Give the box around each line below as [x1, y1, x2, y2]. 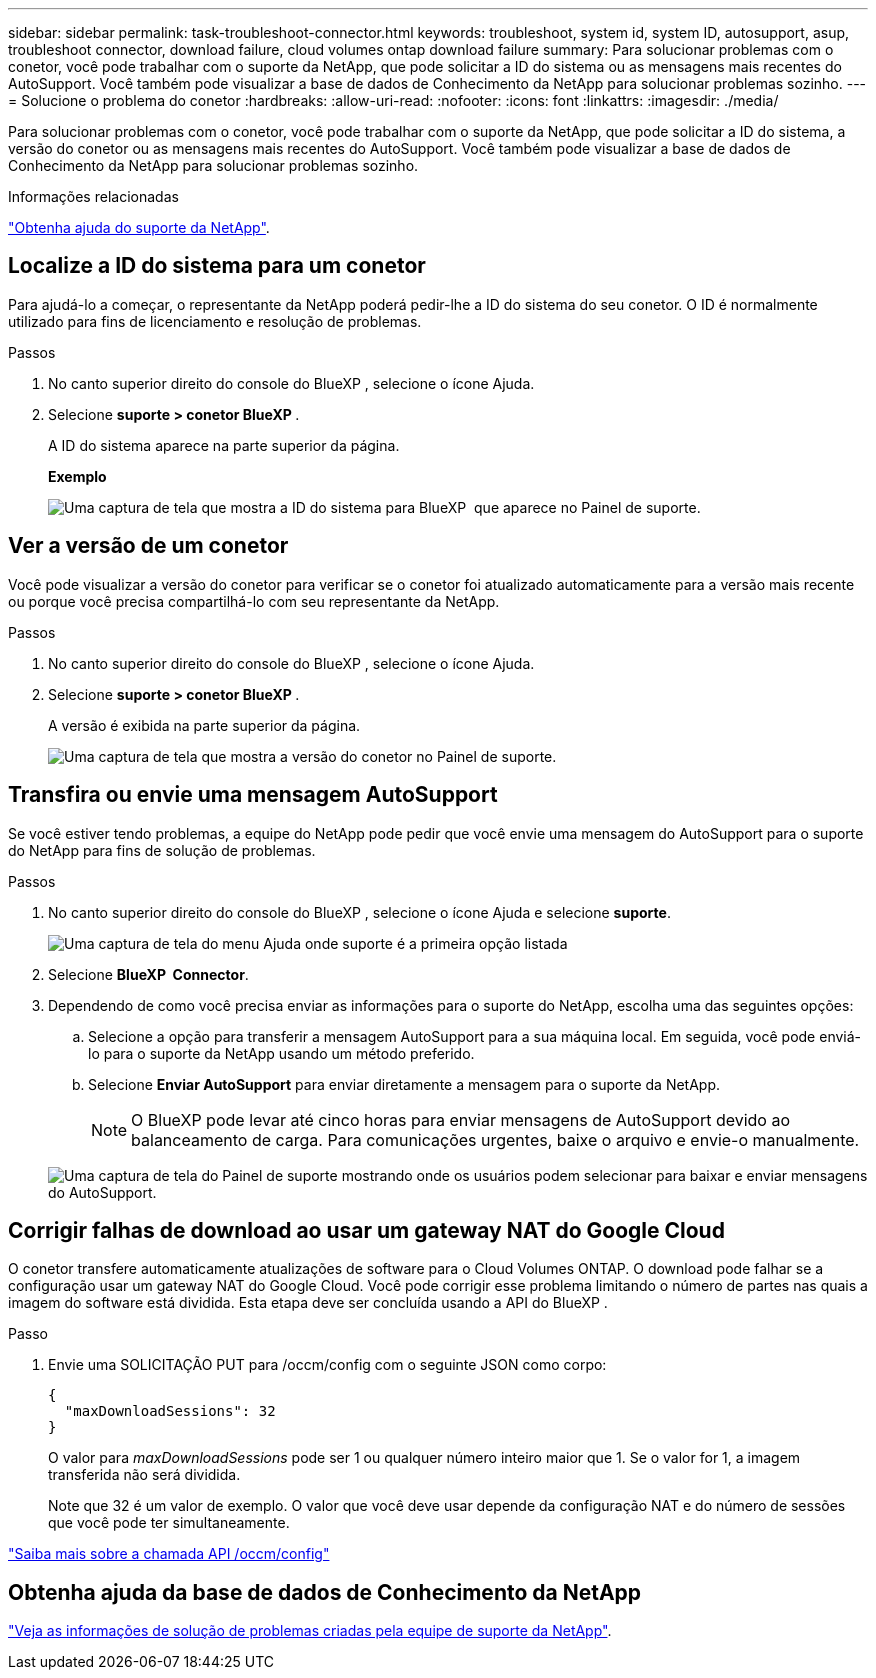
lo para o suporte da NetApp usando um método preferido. [88, 1044, 475, 1062]
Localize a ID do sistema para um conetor [8, 253, 426, 279]
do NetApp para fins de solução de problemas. [8, 841, 316, 859]
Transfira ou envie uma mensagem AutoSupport [8, 782, 498, 808]
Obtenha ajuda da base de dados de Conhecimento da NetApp [8, 1579, 642, 1605]
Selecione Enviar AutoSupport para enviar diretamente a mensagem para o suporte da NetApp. [88, 1075, 721, 1093]
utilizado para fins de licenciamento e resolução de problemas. [8, 312, 422, 330]
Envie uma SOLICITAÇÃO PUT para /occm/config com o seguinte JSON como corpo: [48, 1356, 607, 1374]
